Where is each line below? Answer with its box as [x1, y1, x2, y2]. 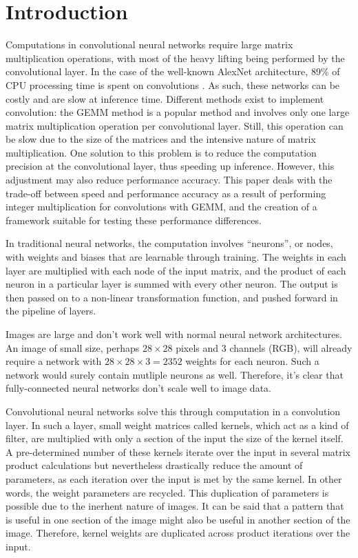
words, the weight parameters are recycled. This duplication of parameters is [6, 485, 329, 499]
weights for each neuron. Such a [185, 354, 319, 368]
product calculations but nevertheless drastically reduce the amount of [6, 458, 303, 472]
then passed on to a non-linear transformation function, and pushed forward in [6, 290, 338, 304]
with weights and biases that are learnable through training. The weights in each [6, 250, 346, 264]
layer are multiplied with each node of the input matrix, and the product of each [6, 263, 346, 277]
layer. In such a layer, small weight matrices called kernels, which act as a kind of [6, 417, 349, 432]
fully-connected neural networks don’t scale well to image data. [6, 381, 271, 395]
